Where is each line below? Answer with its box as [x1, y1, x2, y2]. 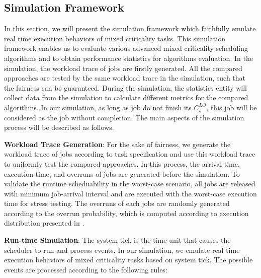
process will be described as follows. [4, 122, 114, 132]
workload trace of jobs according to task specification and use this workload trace [4, 149, 255, 159]
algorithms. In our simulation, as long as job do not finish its [4, 102, 192, 112]
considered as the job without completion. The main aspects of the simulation [4, 112, 244, 122]
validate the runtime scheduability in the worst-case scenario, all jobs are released [4, 178, 255, 189]
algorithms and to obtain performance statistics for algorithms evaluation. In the [4, 52, 253, 63]
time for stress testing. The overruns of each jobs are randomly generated [4, 198, 230, 208]
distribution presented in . [4, 218, 84, 228]
